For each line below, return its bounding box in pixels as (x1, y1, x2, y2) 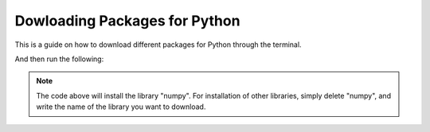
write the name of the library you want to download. (36, 102, 206, 111)
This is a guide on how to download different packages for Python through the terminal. (14, 40, 302, 49)
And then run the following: (14, 54, 104, 64)
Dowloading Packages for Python (14, 12, 240, 29)
